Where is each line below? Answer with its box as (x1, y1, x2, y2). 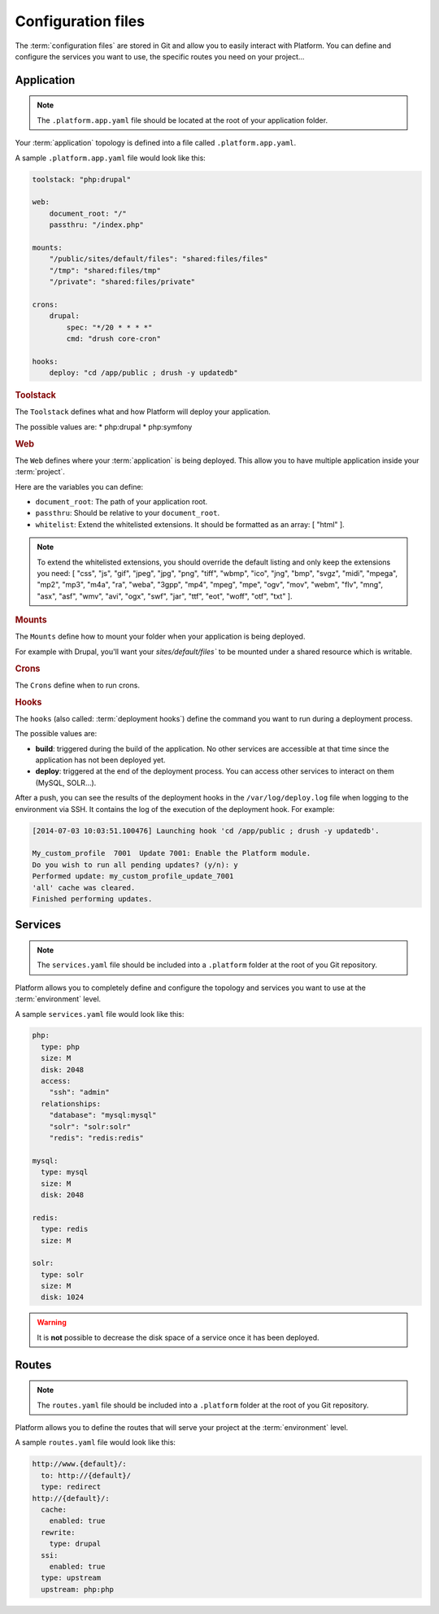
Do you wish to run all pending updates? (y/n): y (32, 860, 239, 870)
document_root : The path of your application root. (35, 497, 208, 506)
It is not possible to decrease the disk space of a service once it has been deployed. (37, 1333, 320, 1342)
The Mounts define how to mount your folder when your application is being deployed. (15, 631, 306, 642)
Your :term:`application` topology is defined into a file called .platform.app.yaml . (15, 138, 297, 148)
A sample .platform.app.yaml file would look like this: (15, 153, 206, 163)
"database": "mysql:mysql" (49, 1110, 158, 1120)
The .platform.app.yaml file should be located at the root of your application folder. (37, 115, 328, 125)
